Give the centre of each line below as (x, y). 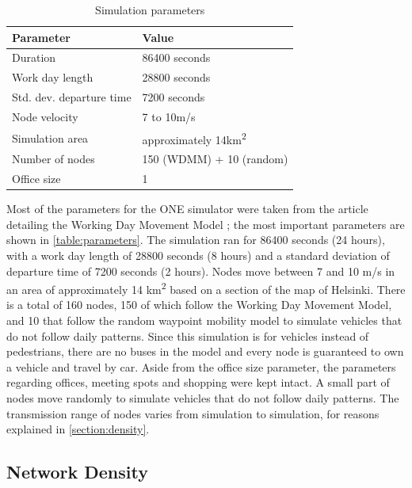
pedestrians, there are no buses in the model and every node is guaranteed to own (205, 351)
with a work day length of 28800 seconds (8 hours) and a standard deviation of (198, 255)
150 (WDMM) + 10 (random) (215, 159)
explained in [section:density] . (78, 429)
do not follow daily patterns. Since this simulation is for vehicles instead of (188, 335)
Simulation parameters (150, 10)
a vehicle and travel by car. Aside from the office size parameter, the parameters (201, 366)
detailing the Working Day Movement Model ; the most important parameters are (206, 224)
